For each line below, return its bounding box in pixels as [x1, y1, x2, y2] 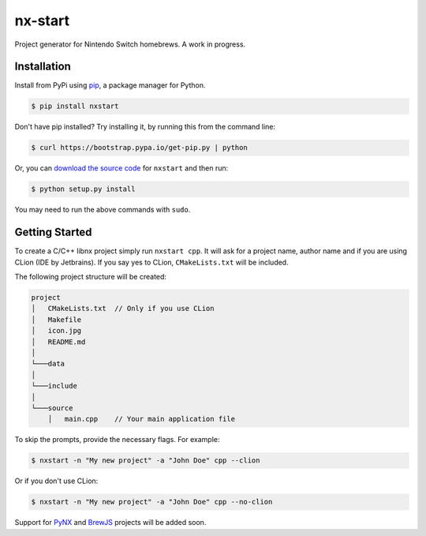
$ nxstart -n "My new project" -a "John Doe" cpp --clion [31, 456, 260, 465]
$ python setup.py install [31, 185, 136, 193]
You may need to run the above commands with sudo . [14, 205, 191, 215]
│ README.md [31, 337, 86, 347]
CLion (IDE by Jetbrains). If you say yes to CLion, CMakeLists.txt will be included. [14, 257, 289, 267]
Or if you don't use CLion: [14, 476, 99, 485]
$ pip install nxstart [31, 102, 119, 111]
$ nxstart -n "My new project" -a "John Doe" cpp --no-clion [31, 497, 273, 507]
